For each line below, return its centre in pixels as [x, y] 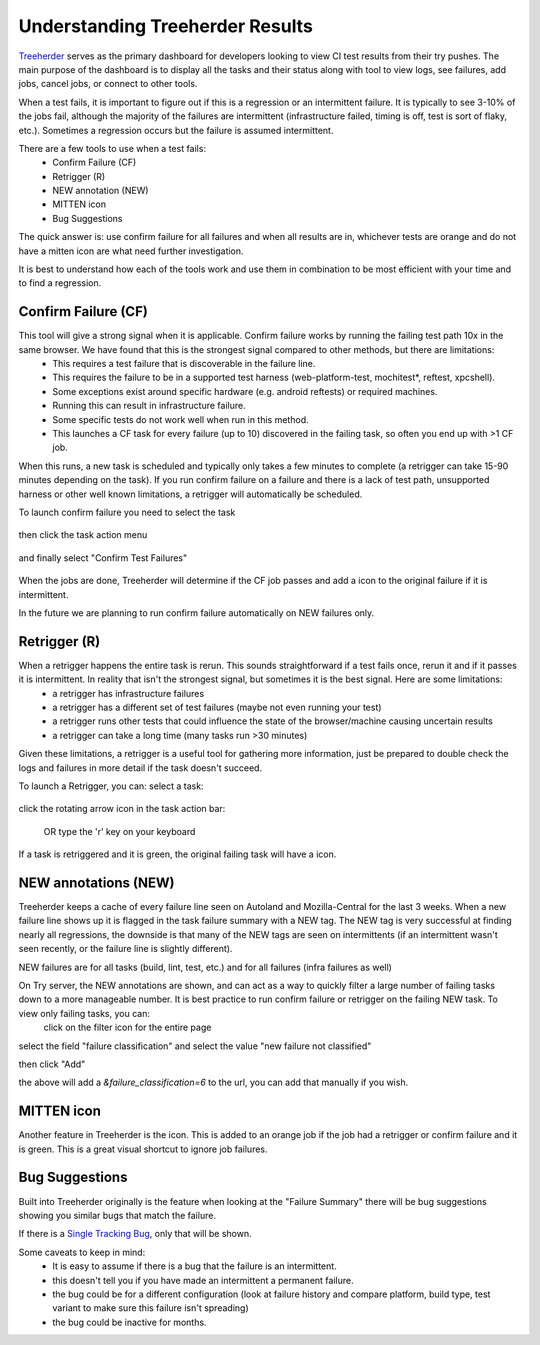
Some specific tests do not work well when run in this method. [180, 419]
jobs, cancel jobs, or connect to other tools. [108, 84]
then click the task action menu [83, 535]
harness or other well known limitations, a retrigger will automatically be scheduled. [190, 494]
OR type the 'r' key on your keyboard [119, 831]
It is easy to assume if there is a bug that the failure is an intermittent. [194, 1266]
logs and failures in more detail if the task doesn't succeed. [140, 767]
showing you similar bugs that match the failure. [117, 1215]
